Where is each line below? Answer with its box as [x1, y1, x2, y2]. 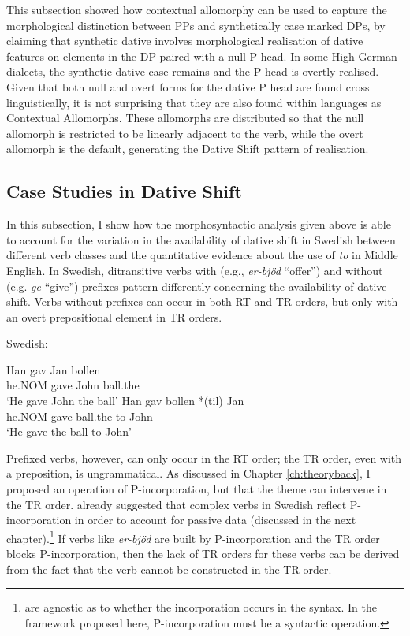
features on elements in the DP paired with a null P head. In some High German [6, 47, 397, 64]
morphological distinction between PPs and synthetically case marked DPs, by [6, 17, 386, 33]
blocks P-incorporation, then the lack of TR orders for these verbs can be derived [6, 545, 400, 562]
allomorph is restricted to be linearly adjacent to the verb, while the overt [6, 125, 363, 141]
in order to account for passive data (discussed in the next [74, 511, 356, 528]
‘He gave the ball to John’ [6, 423, 132, 440]
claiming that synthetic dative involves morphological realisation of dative [6, 32, 363, 49]
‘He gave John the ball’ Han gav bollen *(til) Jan [6, 392, 244, 409]
